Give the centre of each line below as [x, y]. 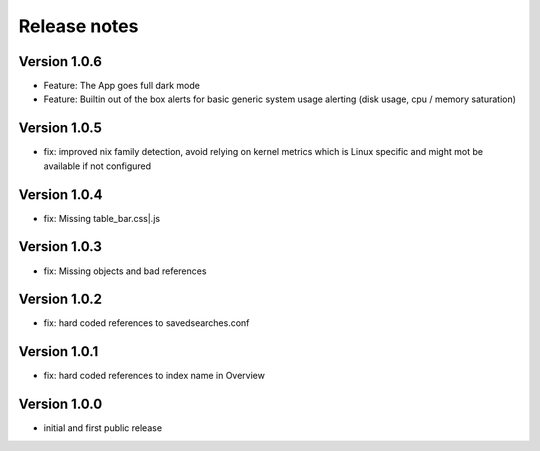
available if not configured [97, 166]
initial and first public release [103, 428]
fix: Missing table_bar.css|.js [101, 218]
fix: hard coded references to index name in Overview [154, 376]
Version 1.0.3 [60, 246]
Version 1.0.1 [58, 351]
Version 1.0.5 [60, 128]
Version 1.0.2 [60, 299]
